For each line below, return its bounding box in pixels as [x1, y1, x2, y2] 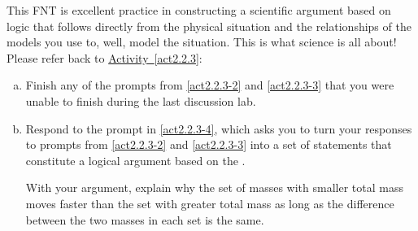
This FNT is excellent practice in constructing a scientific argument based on [7, 2, 391, 18]
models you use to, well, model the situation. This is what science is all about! [7, 33, 397, 50]
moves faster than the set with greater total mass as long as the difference [25, 194, 394, 211]
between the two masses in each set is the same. [25, 211, 264, 228]
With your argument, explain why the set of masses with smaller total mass [25, 179, 403, 196]
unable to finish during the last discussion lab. [25, 92, 256, 109]
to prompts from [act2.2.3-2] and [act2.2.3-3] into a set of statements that [25, 136, 392, 153]
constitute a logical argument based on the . [25, 151, 246, 168]
